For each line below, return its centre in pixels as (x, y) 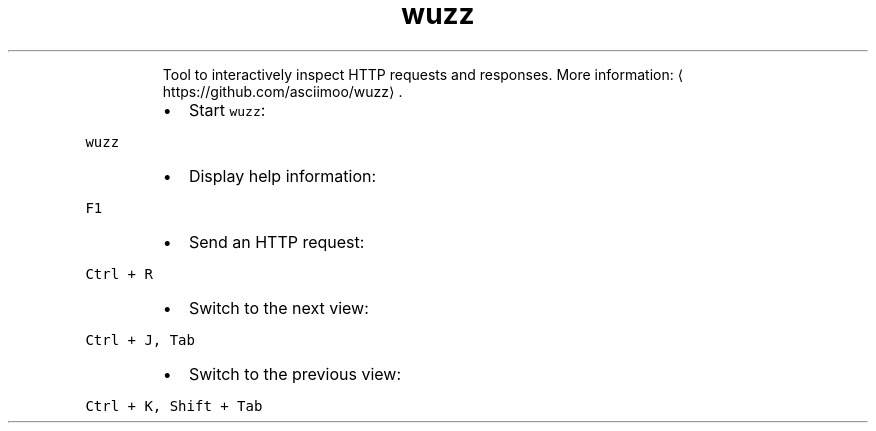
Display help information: (282, 175)
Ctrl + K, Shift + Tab (174, 405)
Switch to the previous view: (295, 373)
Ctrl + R (119, 273)
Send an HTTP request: (276, 241)
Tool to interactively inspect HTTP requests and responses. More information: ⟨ (423, 74)
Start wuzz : (227, 109)
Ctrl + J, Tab (140, 339)
